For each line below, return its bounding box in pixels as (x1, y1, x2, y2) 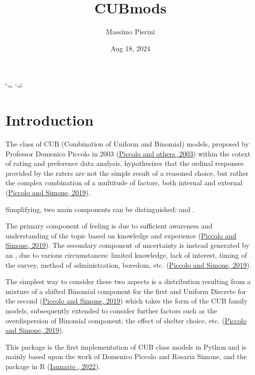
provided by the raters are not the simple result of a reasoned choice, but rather (5, 167, 249, 178)
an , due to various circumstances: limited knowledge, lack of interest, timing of (5, 249, 247, 260)
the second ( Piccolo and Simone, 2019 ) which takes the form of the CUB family (5, 296, 248, 306)
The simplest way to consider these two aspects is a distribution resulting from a (5, 276, 251, 287)
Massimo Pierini (106, 26, 155, 37)
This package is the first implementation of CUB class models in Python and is (5, 341, 247, 352)
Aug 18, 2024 (110, 43, 151, 53)
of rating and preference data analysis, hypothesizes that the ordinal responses (5, 158, 244, 168)
